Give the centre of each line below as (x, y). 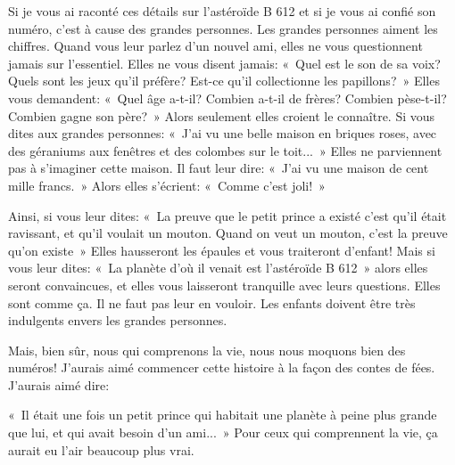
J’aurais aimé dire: (59, 384)
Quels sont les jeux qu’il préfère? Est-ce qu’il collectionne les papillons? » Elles (224, 81)
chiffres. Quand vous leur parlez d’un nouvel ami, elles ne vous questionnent (215, 46)
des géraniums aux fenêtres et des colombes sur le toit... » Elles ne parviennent (225, 150)
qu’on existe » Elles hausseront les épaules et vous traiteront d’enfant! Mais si (222, 250)
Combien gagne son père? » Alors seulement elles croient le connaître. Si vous (222, 115)
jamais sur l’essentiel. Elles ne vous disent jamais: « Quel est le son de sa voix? (224, 63)
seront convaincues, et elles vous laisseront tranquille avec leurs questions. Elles (224, 285)
